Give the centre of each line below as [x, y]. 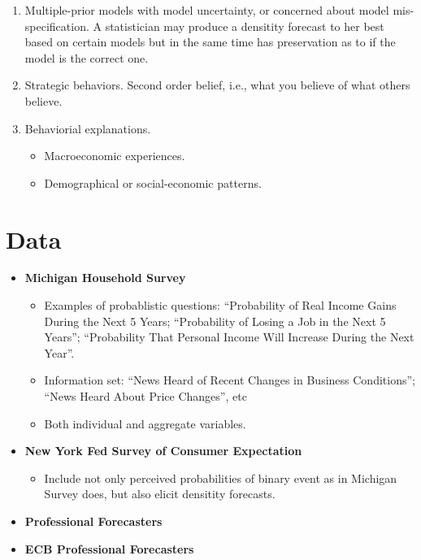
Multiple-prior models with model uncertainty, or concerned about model [207, 10]
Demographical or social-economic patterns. [153, 182]
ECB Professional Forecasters [109, 548]
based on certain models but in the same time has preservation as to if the [210, 42]
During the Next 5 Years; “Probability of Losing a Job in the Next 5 [215, 321]
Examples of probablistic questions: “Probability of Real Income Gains [220, 305]
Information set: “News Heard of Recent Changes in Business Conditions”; [230, 380]
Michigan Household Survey [105, 278]
